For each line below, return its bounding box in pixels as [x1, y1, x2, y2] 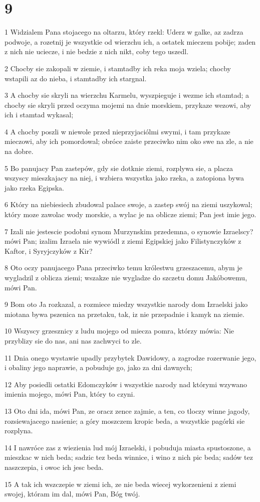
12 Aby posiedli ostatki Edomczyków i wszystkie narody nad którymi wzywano [5, 379, 247, 389]
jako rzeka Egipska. [5, 182, 64, 193]
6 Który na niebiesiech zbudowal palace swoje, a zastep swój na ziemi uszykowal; [5, 199, 252, 210]
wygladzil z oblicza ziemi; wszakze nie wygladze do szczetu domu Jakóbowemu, [5, 272, 247, 282]
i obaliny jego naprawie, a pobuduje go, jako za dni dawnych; [5, 362, 192, 373]
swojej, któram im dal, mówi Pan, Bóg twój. [5, 488, 140, 499]
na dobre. [5, 146, 34, 156]
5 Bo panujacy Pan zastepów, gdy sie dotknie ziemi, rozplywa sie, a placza [5, 162, 233, 173]
